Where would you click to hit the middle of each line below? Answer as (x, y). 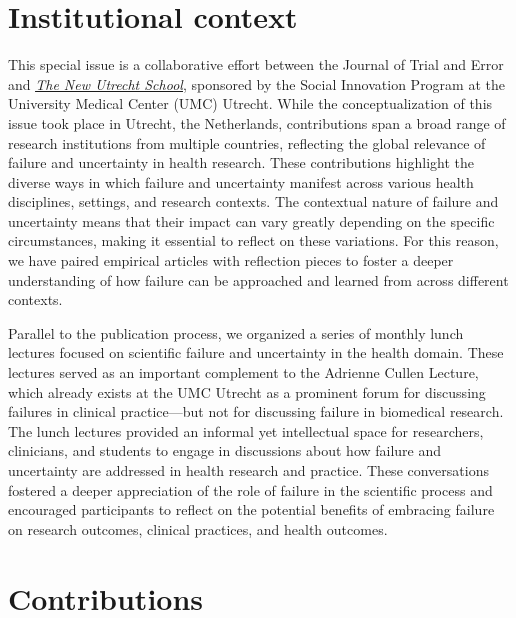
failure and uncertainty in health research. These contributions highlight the (241, 162)
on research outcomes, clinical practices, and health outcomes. (198, 528)
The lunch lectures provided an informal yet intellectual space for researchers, (246, 430)
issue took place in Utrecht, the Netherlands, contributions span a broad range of (257, 122)
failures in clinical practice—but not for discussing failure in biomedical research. (256, 411)
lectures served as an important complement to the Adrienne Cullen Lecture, (243, 372)
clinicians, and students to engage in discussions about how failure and (225, 450)
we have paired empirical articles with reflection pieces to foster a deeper (231, 260)
